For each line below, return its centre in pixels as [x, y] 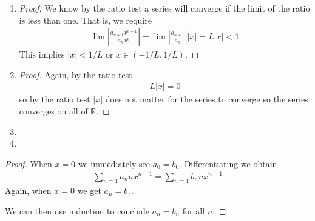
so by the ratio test [55, 99]
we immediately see [114, 163]
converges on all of [53, 111]
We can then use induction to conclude [77, 210]
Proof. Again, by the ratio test [76, 74]
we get [89, 190]
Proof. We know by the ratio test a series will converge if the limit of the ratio [164, 8]
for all [194, 210]
